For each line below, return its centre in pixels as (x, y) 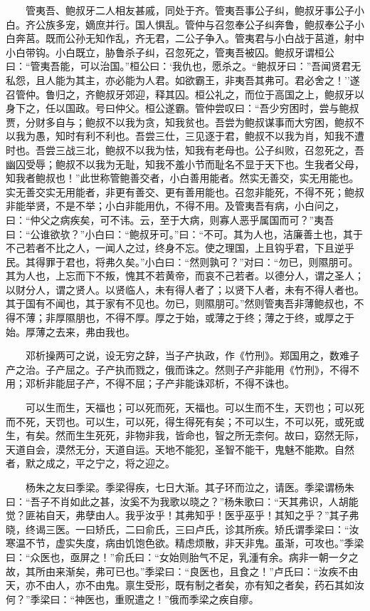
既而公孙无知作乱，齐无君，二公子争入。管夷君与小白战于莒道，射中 (205, 38)
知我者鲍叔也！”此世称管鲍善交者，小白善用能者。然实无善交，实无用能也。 (183, 178)
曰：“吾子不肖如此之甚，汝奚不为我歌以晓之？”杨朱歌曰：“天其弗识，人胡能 (182, 501)
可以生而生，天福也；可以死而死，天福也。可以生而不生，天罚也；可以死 (195, 407)
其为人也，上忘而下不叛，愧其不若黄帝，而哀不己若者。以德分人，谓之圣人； (185, 276)
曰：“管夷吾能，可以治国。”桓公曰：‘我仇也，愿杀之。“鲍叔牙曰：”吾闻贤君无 (184, 66)
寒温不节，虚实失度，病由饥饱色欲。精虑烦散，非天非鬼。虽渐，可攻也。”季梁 (185, 543)
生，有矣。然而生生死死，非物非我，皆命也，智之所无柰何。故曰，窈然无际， (185, 435)
